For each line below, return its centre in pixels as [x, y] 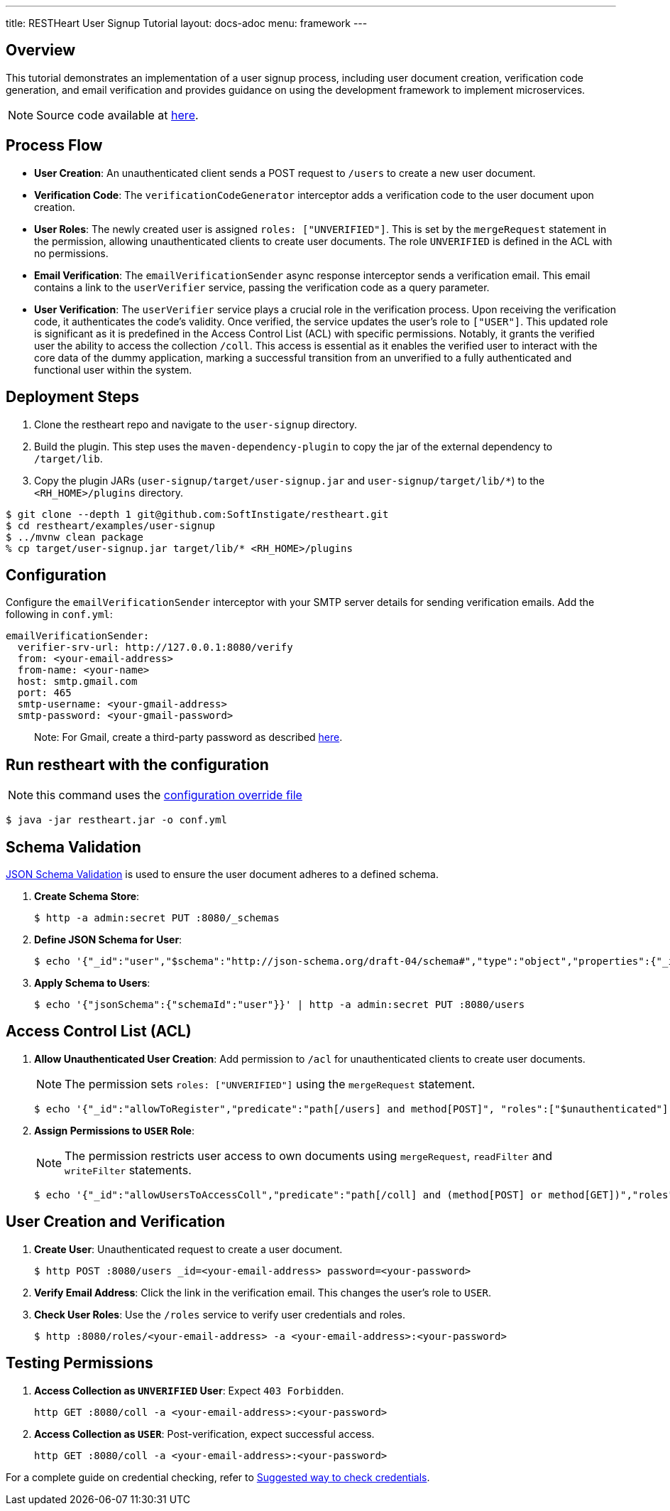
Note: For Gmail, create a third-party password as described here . [188, 737]
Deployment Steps [72, 397]
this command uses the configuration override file [169, 795]
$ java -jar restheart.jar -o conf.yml [116, 820]
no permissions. [71, 253]
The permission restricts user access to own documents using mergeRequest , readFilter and [308, 1155]
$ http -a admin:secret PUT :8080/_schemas [157, 918]
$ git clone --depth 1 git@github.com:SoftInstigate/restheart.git [197, 514]
